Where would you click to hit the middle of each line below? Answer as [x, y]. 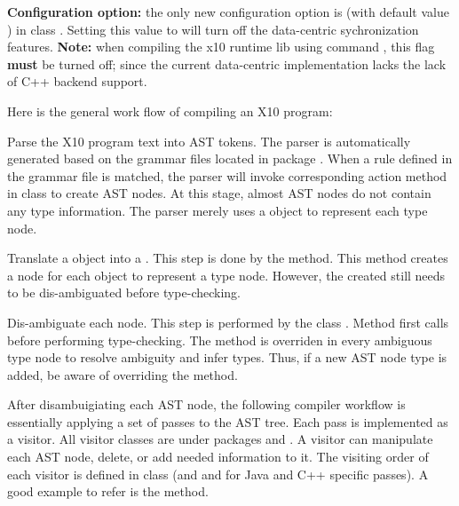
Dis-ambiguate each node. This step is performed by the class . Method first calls [228, 322]
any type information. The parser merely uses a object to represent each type [218, 210]
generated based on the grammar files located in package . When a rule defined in [230, 158]
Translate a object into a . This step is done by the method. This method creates [228, 258]
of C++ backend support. [77, 81]
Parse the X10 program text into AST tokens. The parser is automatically [209, 141]
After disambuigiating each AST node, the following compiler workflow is [206, 404]
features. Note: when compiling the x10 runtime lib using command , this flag [221, 47]
